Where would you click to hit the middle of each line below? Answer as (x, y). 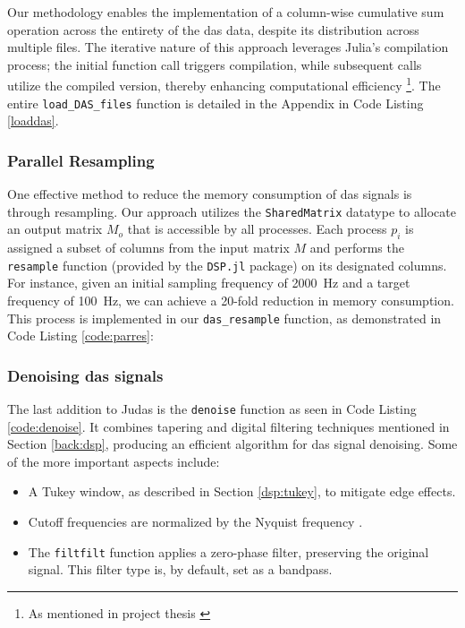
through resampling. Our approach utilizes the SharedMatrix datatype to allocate (232, 211)
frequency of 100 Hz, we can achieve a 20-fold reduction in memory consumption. (231, 300)
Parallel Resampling (81, 160)
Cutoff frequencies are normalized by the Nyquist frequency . (195, 522)
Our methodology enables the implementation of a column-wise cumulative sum (226, 12)
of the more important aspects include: (114, 461)
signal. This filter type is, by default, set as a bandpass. (180, 569)
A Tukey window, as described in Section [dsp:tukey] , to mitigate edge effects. (242, 491)
